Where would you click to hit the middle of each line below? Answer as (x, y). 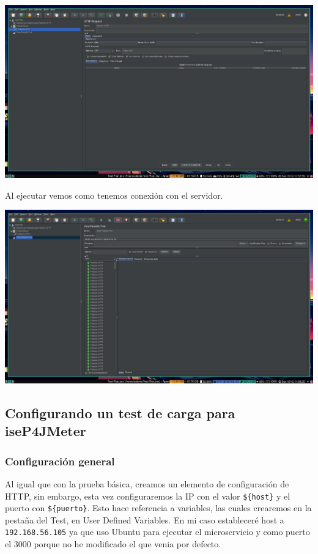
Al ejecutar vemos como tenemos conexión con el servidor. (114, 195)
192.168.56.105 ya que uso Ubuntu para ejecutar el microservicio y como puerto (157, 532)
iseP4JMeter (46, 431)
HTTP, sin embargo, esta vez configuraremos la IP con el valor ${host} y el (148, 496)
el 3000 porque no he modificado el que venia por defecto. (113, 544)
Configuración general (60, 461)
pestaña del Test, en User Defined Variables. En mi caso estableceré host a (145, 519)
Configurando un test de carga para (120, 412)
